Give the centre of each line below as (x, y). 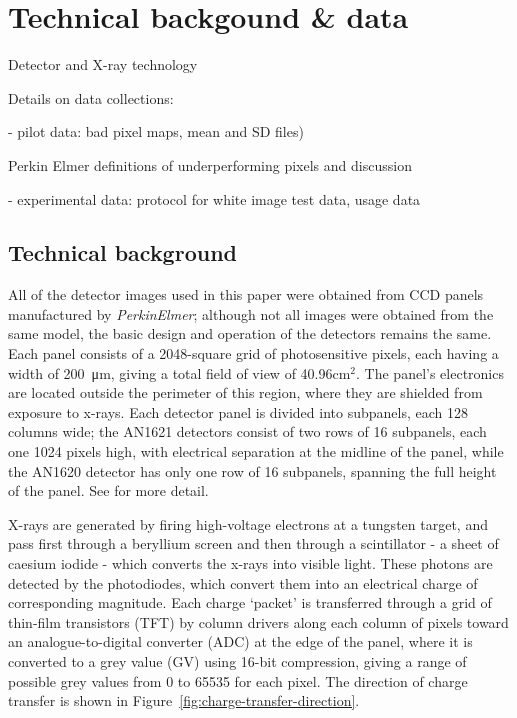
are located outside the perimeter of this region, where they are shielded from (245, 392)
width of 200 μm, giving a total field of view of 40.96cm (179, 372)
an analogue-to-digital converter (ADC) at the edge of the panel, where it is (240, 641)
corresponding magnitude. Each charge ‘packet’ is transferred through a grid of (250, 602)
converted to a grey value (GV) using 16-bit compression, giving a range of (237, 660)
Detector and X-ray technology (103, 64)
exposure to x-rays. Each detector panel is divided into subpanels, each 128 (238, 411)
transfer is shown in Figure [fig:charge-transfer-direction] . (184, 700)
